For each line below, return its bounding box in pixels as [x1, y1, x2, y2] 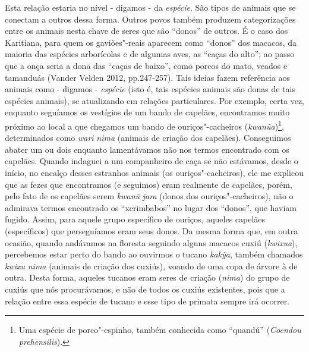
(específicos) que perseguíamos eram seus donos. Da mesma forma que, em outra [5, 224, 298, 237]
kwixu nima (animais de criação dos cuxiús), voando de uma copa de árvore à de [5, 259, 298, 272]
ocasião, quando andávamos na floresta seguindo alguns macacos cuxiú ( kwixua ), [5, 236, 298, 249]
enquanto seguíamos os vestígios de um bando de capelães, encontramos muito [5, 106, 290, 118]
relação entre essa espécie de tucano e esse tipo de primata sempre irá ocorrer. [5, 294, 290, 307]
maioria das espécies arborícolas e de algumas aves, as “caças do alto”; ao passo [5, 48, 295, 60]
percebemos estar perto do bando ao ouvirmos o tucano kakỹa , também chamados [5, 248, 303, 260]
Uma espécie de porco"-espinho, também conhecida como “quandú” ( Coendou [18, 323, 301, 336]
